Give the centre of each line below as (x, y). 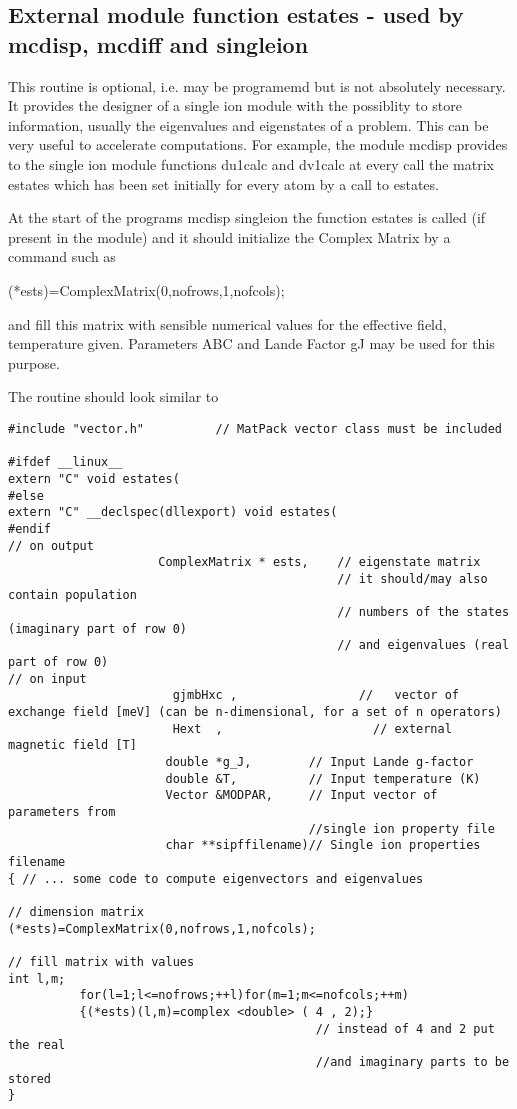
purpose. (34, 362)
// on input (47, 678)
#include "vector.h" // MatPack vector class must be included (255, 428)
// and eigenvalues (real (423, 645)
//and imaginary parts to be (412, 1061)
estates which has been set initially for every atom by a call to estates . (223, 183)
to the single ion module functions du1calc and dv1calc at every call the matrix (251, 163)
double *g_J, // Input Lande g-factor (319, 762)
